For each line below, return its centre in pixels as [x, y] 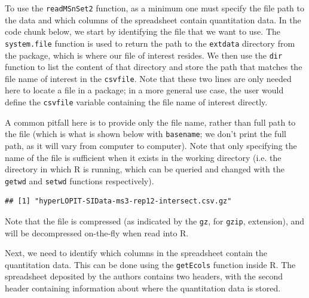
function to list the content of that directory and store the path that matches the [154, 67]
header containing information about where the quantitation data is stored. [143, 288]
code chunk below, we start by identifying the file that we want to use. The [143, 31]
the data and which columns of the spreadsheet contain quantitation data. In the [153, 19]
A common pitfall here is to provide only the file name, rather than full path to [150, 122]
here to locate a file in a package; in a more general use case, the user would [144, 90]
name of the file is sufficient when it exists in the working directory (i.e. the [143, 157]
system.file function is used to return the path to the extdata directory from [150, 43]
